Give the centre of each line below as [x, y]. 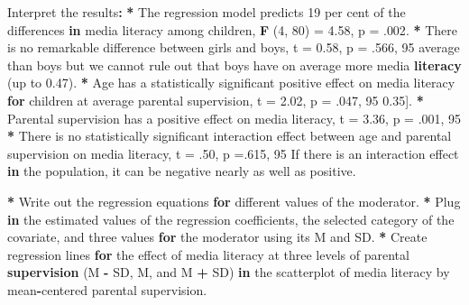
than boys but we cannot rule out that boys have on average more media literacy [234, 65]
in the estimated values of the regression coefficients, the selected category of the [231, 219]
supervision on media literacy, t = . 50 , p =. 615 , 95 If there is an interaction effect [233, 153]
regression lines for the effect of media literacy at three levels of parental [208, 254]
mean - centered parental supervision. [107, 289]
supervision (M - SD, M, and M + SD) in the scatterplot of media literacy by [229, 272]
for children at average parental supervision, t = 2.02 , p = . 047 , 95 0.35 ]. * [216, 100]
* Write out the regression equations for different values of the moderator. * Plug [234, 201]
